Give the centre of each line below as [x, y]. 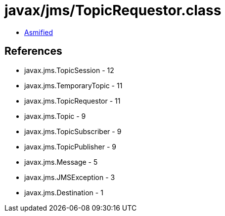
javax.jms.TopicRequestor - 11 [72, 101]
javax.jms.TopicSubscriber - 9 [73, 131]
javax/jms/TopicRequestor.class [113, 10]
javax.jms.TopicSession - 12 [69, 70]
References [33, 51]
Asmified [39, 32]
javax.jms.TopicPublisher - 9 [70, 146]
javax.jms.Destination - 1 [64, 192]
